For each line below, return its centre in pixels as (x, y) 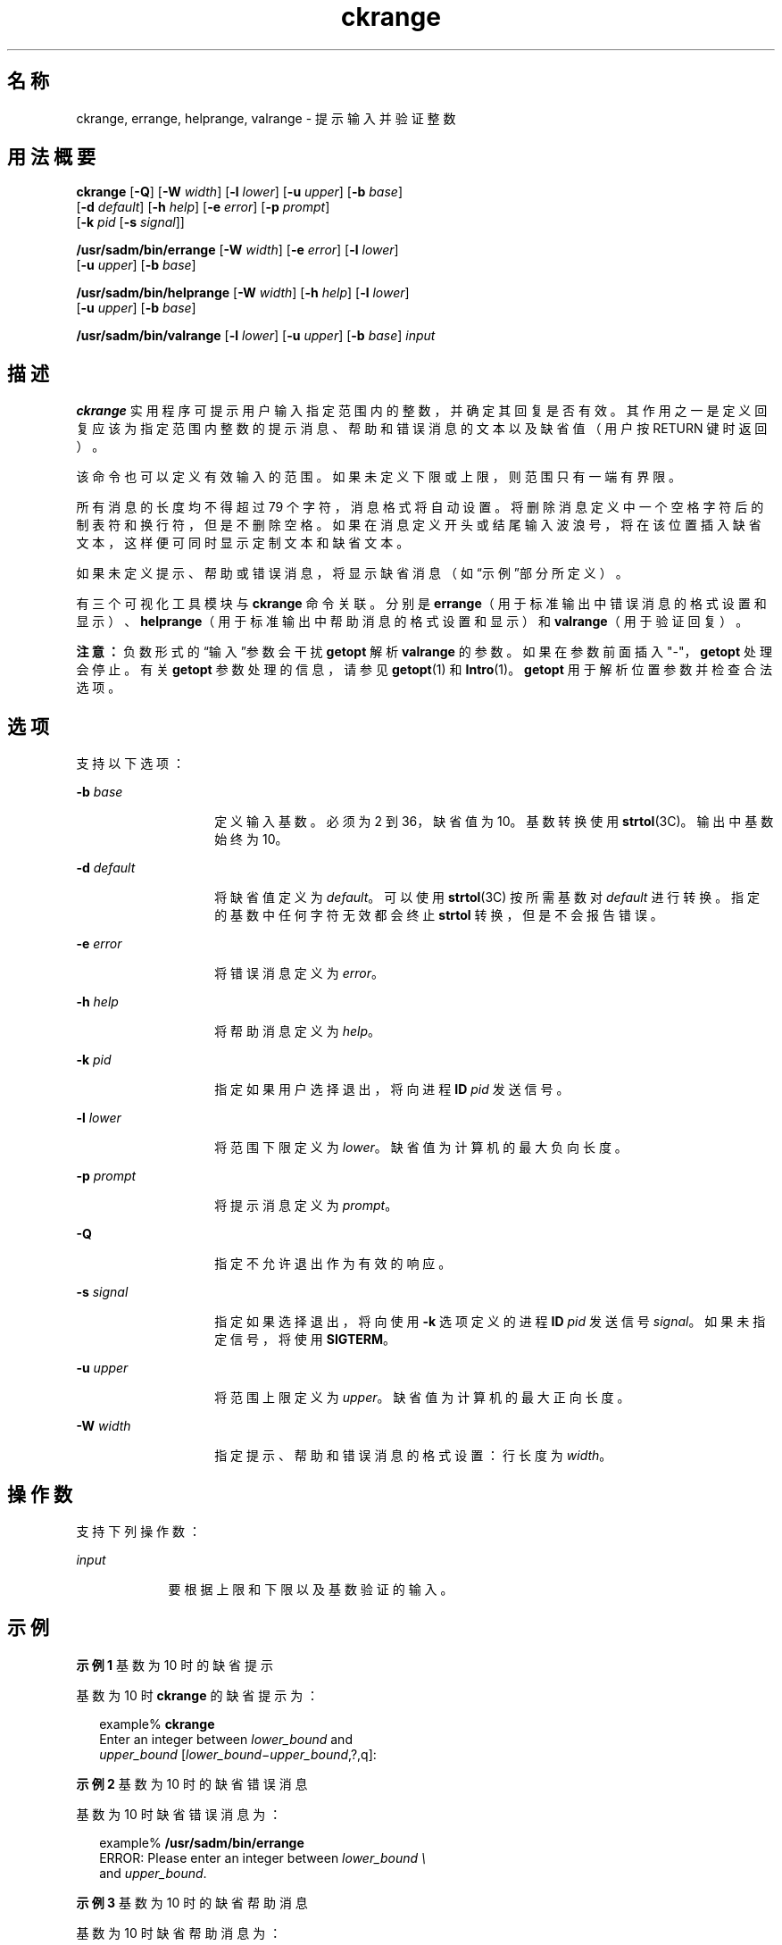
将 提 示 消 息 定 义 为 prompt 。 (306, 1206)
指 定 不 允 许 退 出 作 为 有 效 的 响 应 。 (333, 1264)
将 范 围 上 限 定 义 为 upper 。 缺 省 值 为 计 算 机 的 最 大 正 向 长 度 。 (422, 1398)
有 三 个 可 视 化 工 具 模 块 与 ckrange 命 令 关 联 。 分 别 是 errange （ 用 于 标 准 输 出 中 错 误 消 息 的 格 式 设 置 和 (421, 604)
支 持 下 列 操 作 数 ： (138, 1531)
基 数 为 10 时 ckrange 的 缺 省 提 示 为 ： (198, 1695)
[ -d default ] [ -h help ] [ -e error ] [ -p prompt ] (203, 207)
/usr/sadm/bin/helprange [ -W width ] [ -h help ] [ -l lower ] (243, 293)
